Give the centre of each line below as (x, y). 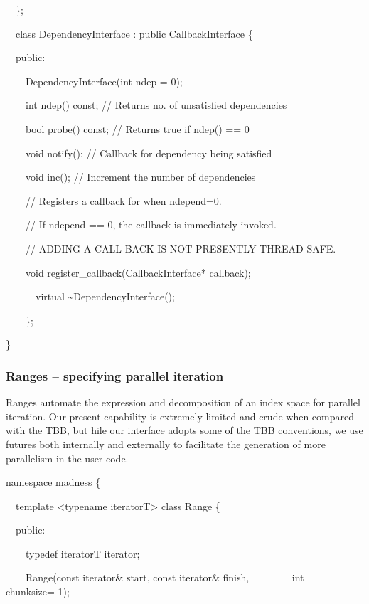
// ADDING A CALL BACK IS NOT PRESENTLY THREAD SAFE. (181, 248)
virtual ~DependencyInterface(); (105, 296)
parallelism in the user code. (67, 458)
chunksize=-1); (38, 592)
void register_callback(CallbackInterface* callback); (138, 272)
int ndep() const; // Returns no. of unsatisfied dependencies (156, 105)
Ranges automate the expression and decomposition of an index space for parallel (183, 402)
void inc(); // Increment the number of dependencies (140, 177)
